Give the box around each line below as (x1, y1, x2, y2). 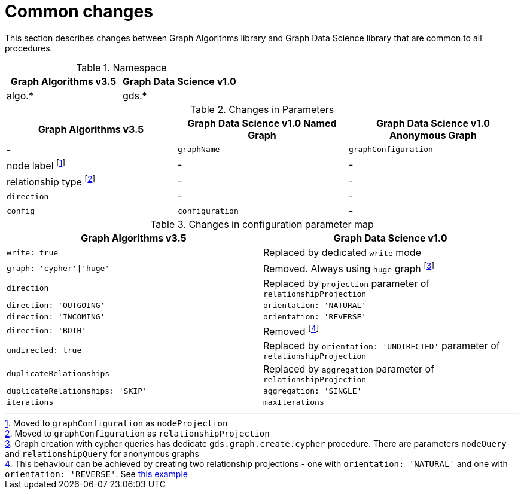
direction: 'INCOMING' (7, 312, 105, 321)
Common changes (5, 1, 153, 22)
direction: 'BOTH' (7, 325, 87, 335)
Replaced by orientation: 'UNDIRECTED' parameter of (263, 340, 500, 352)
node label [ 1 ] (7, 157, 66, 172)
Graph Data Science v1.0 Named (187, 117, 337, 129)
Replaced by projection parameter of (263, 277, 430, 289)
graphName (177, 145, 220, 154)
